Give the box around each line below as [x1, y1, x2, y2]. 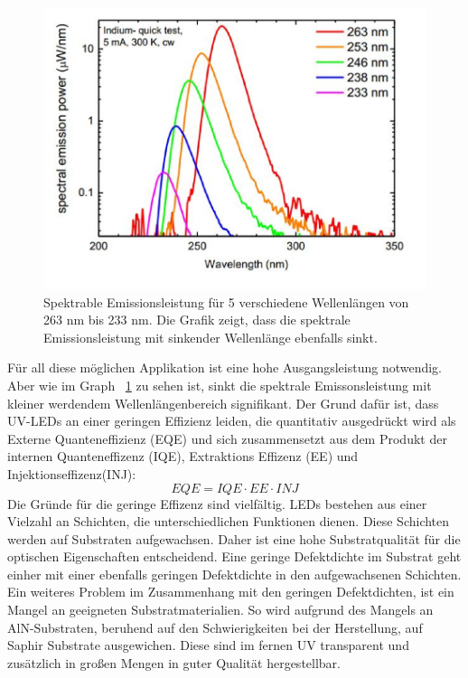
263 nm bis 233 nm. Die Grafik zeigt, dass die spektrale [43, 310, 351, 329]
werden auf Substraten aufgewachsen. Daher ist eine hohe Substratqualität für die [7, 529, 461, 548]
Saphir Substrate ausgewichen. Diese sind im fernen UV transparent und [7, 636, 409, 654]
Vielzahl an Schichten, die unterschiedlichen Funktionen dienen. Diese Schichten [7, 512, 450, 531]
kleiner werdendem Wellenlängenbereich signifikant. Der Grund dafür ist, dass [7, 393, 439, 412]
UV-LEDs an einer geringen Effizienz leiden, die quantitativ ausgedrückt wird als [7, 411, 456, 430]
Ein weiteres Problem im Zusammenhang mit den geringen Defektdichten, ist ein [7, 582, 454, 601]
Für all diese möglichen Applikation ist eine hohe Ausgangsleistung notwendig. [7, 358, 443, 377]
